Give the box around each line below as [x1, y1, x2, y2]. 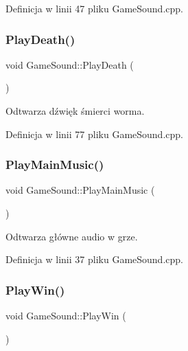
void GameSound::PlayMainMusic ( [5, 183, 155, 197]
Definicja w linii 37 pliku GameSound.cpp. [5, 252, 183, 267]
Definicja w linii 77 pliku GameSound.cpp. [5, 126, 183, 141]
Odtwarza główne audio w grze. [5, 229, 138, 243]
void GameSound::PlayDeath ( [5, 57, 134, 71]
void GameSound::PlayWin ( [5, 308, 126, 322]
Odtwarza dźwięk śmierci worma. [5, 104, 145, 117]
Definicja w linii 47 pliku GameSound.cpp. [5, 1, 183, 15]
